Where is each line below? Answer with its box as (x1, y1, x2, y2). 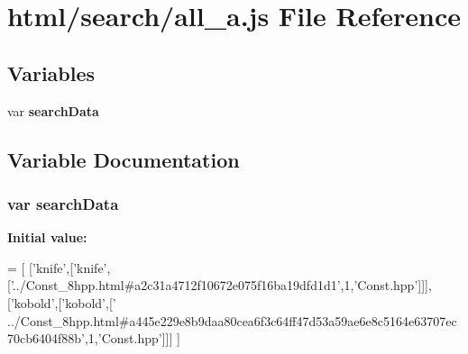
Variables (7, 59, 96, 86)
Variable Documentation (7, 145, 240, 173)
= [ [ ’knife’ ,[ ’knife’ (7, 258, 107, 277)
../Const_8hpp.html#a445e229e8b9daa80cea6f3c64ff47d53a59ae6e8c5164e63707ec (7, 311, 457, 330)
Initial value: (7, 228, 87, 247)
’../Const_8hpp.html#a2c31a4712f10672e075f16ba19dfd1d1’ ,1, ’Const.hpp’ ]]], (10, 276, 432, 295)
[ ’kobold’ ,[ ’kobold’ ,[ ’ (7, 293, 116, 312)
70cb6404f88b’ (7, 329, 85, 348)
